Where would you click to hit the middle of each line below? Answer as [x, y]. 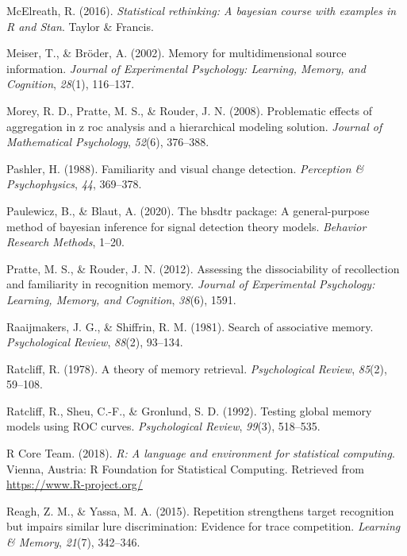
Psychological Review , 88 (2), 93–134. [95, 342]
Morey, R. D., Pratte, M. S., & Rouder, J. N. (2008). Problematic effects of [190, 110]
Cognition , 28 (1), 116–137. [71, 84]
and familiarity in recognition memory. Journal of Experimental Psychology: [191, 284]
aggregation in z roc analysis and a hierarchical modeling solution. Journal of [194, 126]
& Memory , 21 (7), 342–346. [73, 542]
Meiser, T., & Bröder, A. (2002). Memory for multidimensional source [177, 53]
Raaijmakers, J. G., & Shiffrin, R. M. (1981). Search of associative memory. [190, 326]
